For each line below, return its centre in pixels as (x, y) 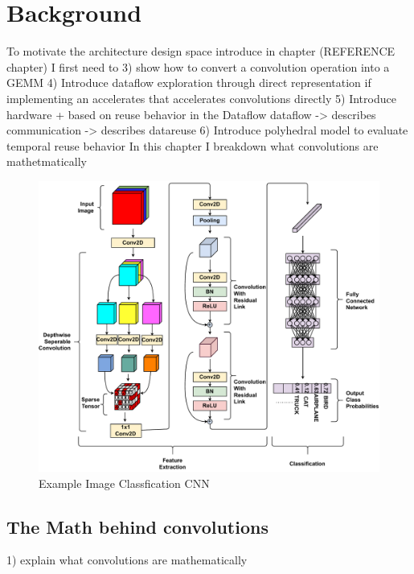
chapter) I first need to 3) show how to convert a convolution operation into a (198, 66)
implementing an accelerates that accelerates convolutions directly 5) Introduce (201, 98)
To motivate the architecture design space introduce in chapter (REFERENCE (201, 51)
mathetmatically (47, 161)
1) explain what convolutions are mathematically (127, 560)
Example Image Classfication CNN (124, 483)
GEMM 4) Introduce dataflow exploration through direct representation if (189, 83)
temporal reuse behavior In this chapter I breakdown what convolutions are (193, 145)
